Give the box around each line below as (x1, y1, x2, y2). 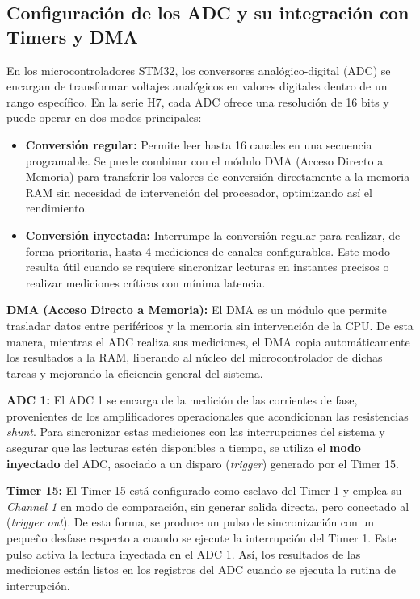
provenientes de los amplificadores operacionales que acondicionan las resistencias (6, 407, 409, 424)
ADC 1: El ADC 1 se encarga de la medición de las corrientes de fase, (6, 392, 358, 408)
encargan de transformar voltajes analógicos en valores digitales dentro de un (6, 77, 388, 94)
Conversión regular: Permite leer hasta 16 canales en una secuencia (25, 136, 372, 153)
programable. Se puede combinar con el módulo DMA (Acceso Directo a (25, 152, 384, 169)
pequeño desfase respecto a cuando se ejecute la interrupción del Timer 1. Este (6, 530, 397, 547)
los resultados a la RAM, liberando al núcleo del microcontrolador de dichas (6, 349, 383, 366)
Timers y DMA (6, 23, 138, 48)
